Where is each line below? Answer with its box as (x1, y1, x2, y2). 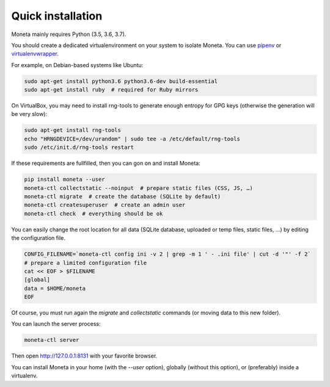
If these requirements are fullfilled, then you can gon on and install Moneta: (11, 159, 201, 167)
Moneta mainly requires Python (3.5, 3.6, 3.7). (11, 31, 127, 38)
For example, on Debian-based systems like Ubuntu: (11, 61, 144, 68)
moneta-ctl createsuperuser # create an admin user (24, 201, 186, 209)
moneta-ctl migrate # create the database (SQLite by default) (24, 193, 221, 200)
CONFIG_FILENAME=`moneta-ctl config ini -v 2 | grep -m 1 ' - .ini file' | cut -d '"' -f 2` (24, 251, 311, 258)
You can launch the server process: (11, 320, 101, 328)
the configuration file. (11, 234, 65, 242)
